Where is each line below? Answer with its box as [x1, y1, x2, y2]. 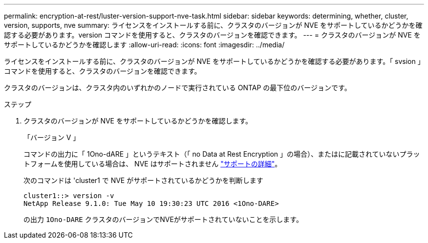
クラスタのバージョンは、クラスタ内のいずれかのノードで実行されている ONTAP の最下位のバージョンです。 [4, 83, 351, 92]
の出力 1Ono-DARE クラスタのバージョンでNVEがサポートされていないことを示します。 [23, 215, 303, 223]
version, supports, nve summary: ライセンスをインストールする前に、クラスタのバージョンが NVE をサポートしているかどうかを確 [4, 21, 423, 29]
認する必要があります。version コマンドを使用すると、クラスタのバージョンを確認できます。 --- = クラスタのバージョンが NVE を [4, 31, 421, 39]
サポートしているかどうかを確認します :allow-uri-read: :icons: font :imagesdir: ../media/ [4, 40, 285, 49]
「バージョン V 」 [23, 133, 80, 142]
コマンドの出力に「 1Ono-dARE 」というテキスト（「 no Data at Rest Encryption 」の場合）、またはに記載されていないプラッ [23, 150, 420, 158]
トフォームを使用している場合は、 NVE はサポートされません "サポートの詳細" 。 [23, 160, 282, 168]
